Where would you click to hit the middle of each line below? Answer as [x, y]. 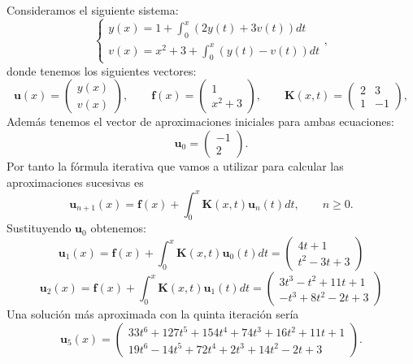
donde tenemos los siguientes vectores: [102, 70]
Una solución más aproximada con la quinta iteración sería [153, 314]
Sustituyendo [39, 228]
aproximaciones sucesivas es [75, 182]
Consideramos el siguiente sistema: [93, 10]
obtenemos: [118, 228]
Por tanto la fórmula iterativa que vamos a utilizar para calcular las [175, 165]
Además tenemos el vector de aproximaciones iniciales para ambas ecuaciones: [200, 121]
